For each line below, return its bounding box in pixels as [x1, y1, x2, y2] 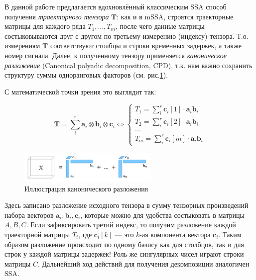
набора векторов [4, 209, 54, 220]
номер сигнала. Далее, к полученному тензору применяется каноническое [4, 50, 227, 60]
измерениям [4, 40, 40, 51]
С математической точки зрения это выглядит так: [4, 86, 156, 96]
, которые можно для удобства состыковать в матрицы [80, 209, 245, 220]
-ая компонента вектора [139, 229, 211, 239]
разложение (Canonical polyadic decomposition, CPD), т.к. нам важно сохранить [4, 60, 253, 70]
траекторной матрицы [4, 229, 70, 239]
